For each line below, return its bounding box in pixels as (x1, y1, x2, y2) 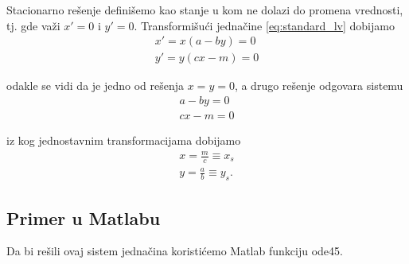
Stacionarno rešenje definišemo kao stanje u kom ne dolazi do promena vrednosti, (6, 2, 403, 17)
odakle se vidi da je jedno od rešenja (6, 77, 185, 94)
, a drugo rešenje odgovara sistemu (234, 77, 403, 94)
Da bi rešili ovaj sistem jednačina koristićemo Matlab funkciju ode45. (6, 243, 343, 259)
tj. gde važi (6, 17, 60, 33)
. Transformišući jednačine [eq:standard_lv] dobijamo (134, 17, 395, 33)
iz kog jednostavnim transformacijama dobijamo (6, 131, 241, 148)
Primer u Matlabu (6, 205, 161, 230)
